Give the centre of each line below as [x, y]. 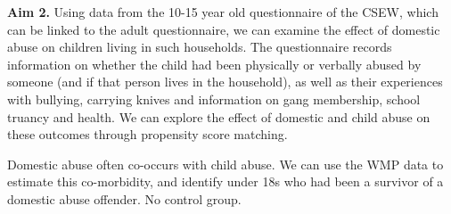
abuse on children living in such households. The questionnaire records [200, 47]
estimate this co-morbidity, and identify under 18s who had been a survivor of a [225, 181]
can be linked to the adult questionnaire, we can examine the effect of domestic [224, 29]
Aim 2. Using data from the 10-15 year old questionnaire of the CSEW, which [223, 12]
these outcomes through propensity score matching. [148, 134]
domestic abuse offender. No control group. [124, 198]
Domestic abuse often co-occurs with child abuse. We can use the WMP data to [225, 164]
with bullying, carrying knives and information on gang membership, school [214, 99]
